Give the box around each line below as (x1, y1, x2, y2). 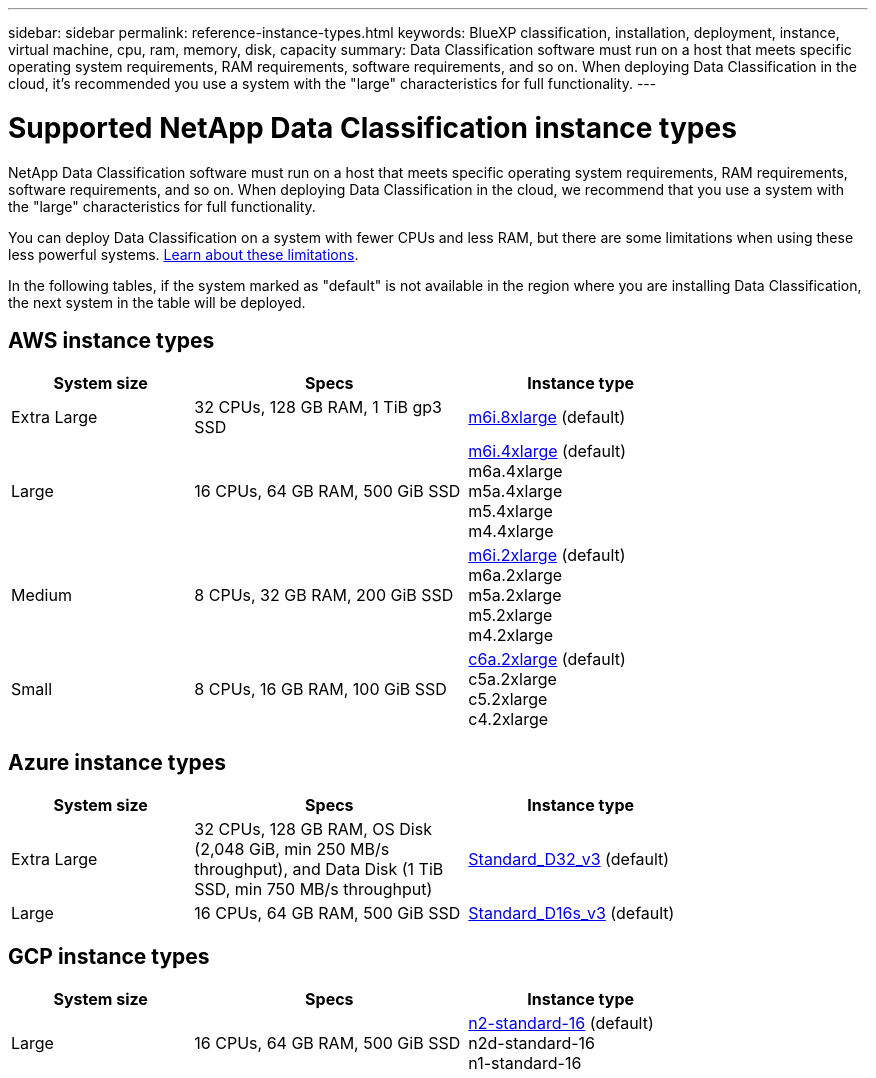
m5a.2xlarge (468, 585, 562, 606)
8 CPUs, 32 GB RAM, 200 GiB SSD (194, 585, 454, 606)
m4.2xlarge (468, 625, 553, 646)
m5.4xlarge (468, 501, 553, 522)
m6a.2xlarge (468, 565, 563, 586)
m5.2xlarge (468, 605, 553, 626)
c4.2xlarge (468, 709, 549, 730)
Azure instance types (8, 749, 227, 775)
